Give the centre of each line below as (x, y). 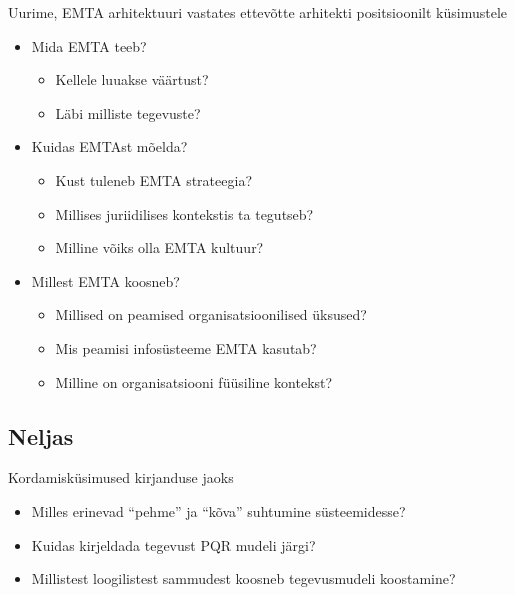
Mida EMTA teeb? (89, 45)
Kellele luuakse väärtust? (132, 79)
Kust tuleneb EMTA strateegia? (153, 179)
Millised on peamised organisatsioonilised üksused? (211, 314)
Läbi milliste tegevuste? (128, 112)
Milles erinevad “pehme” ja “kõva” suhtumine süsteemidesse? (218, 510)
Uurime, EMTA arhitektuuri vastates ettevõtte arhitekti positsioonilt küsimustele (257, 12)
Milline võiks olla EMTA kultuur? (159, 247)
